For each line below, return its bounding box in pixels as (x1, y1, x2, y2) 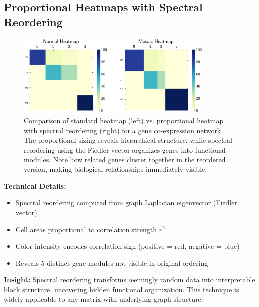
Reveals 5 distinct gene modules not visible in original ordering (15, 257, 208, 268)
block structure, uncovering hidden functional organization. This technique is (4, 284, 239, 294)
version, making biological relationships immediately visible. (24, 164, 207, 174)
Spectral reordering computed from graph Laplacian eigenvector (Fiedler (15, 197, 237, 208)
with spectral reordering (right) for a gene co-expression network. (24, 125, 223, 135)
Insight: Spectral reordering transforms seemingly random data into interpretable (4, 274, 255, 285)
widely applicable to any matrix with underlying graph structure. (4, 294, 203, 304)
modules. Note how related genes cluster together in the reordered (24, 154, 226, 164)
